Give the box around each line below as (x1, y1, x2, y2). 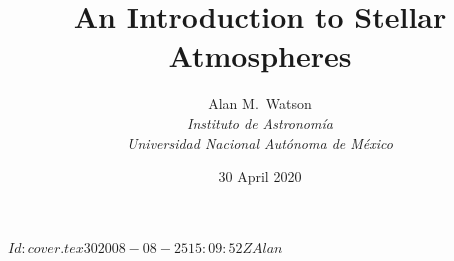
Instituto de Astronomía (187, 112, 333, 133)
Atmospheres (168, 35, 352, 76)
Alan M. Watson (208, 93, 312, 114)
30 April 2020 (218, 166, 302, 187)
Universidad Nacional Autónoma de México (127, 132, 393, 153)
